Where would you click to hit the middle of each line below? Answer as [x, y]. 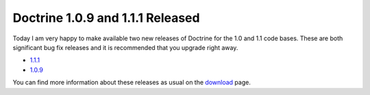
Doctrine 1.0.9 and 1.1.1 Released [106, 18]
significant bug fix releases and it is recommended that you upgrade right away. [125, 47]
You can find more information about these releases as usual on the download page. [132, 83]
